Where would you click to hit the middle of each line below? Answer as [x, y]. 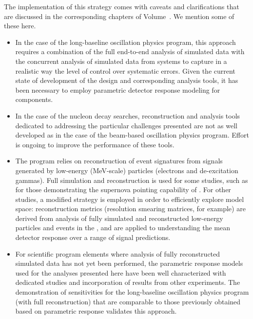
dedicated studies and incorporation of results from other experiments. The [128, 282]
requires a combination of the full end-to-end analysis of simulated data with [130, 51]
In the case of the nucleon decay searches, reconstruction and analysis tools [128, 115]
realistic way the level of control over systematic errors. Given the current [125, 70]
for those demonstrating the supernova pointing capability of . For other [123, 189]
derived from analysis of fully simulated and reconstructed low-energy [119, 218]
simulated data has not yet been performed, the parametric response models [129, 263]
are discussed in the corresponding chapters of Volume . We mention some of [119, 16]
